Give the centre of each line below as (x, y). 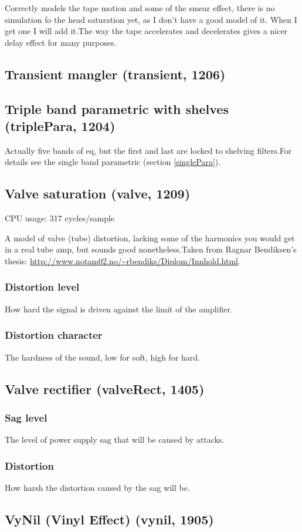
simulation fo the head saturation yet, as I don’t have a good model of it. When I (151, 19)
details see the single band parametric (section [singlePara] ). (113, 162)
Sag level (26, 417)
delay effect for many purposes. (61, 42)
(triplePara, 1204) (60, 125)
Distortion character (54, 335)
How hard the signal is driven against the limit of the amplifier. (119, 309)
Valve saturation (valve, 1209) (98, 193)
